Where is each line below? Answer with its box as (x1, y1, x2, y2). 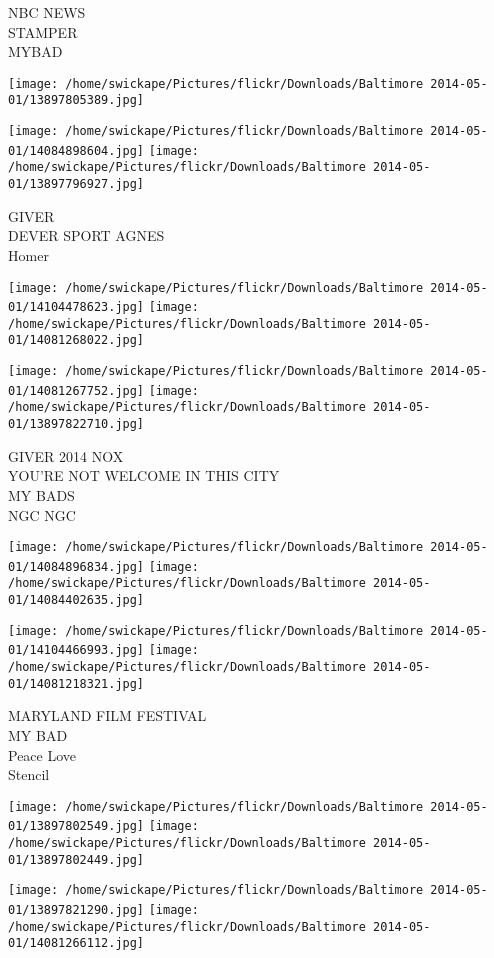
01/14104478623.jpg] (8, 300, 145, 315)
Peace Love (8, 744, 77, 765)
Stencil (8, 764, 50, 785)
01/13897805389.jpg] (8, 93, 145, 108)
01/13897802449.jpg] (8, 852, 145, 867)
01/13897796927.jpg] (8, 177, 145, 192)
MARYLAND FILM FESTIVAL (8, 705, 207, 726)
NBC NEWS (8, 2, 86, 22)
